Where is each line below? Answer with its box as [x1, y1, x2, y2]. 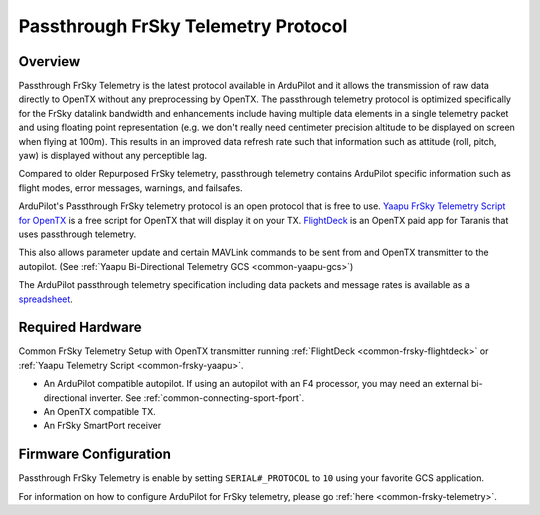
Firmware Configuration [18, 446, 172, 463]
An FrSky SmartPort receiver [43, 420, 162, 432]
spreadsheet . [18, 293, 74, 305]
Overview [18, 53, 81, 70]
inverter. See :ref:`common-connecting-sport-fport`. [88, 391, 305, 404]
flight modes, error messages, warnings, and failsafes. [18, 181, 244, 194]
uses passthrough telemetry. [18, 228, 137, 240]
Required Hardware [18, 319, 142, 336]
